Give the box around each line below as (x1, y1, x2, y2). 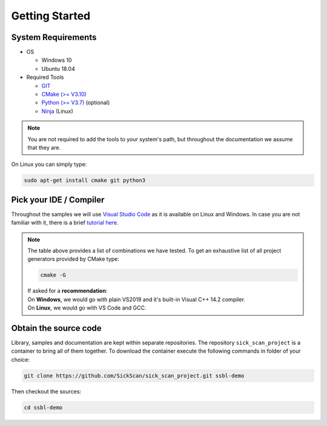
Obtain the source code (11, 323, 102, 333)
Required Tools (26, 73, 64, 81)
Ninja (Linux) (41, 107, 74, 115)
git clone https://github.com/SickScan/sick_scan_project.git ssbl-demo (24, 372, 245, 379)
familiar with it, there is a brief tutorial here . (11, 219, 119, 227)
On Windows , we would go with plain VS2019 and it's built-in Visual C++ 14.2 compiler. (27, 296, 245, 303)
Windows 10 (41, 56, 72, 64)
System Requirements (11, 32, 97, 42)
